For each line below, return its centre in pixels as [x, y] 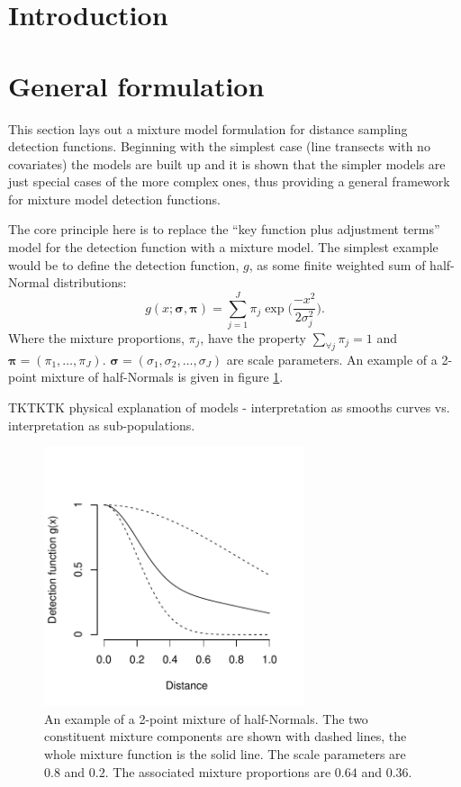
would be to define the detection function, [124, 264]
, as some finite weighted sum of [337, 264]
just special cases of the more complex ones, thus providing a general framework [229, 181]
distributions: [90, 282]
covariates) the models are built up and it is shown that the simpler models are [227, 163]
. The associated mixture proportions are [218, 771]
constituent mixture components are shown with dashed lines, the [226, 736]
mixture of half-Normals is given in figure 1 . [162, 377]
